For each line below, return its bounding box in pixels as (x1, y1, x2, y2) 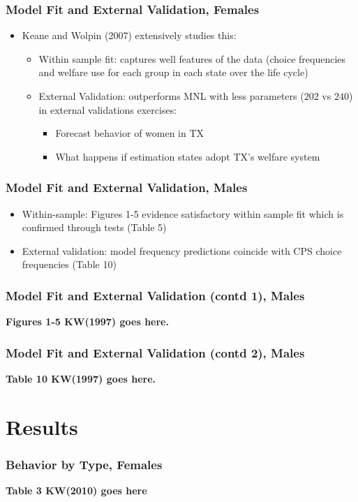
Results (6, 412, 78, 441)
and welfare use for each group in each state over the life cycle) (38, 65, 308, 80)
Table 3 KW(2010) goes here (6, 483, 147, 498)
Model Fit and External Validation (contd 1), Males (6, 286, 305, 304)
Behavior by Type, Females (6, 455, 163, 473)
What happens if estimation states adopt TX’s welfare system (55, 149, 320, 163)
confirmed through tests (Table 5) (22, 220, 167, 235)
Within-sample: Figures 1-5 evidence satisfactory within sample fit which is (22, 206, 344, 221)
